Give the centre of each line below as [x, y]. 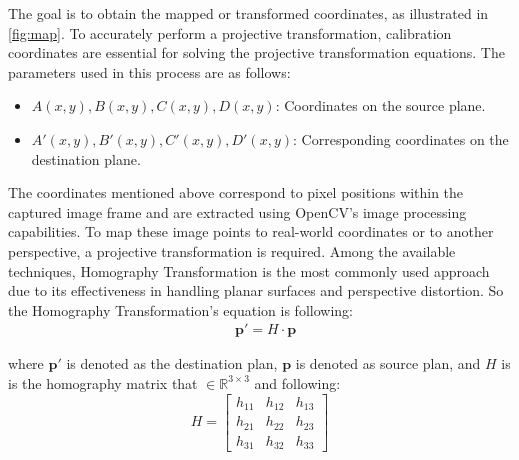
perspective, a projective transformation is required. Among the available [232, 250]
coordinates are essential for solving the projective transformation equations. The [256, 52]
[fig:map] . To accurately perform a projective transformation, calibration [230, 32]
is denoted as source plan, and [388, 363]
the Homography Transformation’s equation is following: [180, 309]
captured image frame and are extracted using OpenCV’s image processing [237, 211]
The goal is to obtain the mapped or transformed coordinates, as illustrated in [248, 13]
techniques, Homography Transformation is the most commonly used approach [249, 270]
